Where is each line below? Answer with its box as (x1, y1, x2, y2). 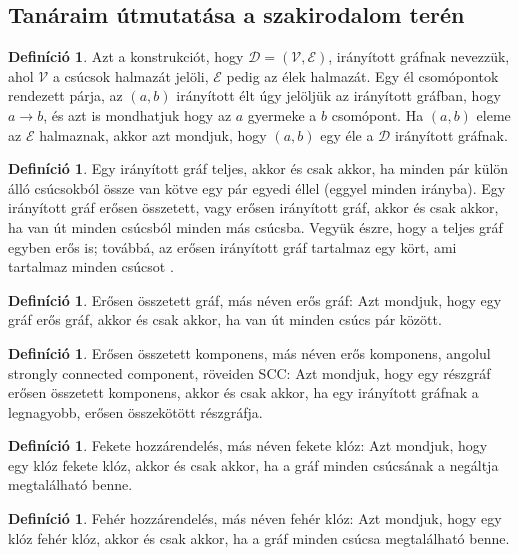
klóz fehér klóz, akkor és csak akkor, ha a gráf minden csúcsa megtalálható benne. (8, 527, 510, 548)
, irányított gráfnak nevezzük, (328, 46, 510, 67)
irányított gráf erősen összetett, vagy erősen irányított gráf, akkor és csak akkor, (8, 197, 499, 218)
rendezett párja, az (8, 85, 123, 106)
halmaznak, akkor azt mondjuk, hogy (39, 124, 267, 145)
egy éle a (320, 124, 374, 145)
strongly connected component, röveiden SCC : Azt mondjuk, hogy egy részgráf (8, 362, 491, 383)
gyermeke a (247, 104, 317, 125)
